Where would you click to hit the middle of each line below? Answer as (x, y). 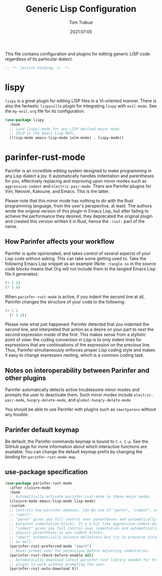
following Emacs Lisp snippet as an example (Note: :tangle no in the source (81, 264)
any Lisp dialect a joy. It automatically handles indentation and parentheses (80, 176)
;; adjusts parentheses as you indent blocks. (57, 533)
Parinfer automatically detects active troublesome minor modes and (72, 390)
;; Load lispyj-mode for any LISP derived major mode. (66, 129)
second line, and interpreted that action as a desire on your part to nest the (80, 329)
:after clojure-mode (30, 488)
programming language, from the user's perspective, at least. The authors (78, 206)
